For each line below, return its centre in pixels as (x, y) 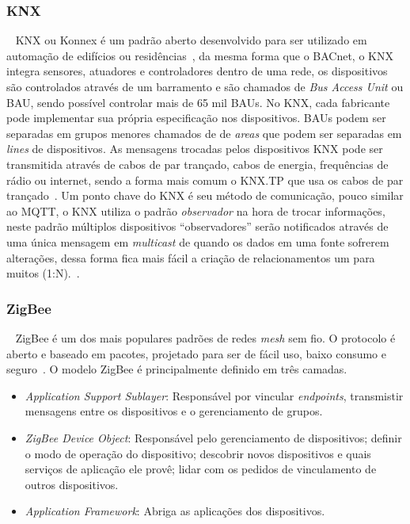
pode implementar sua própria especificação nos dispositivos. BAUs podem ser (196, 118)
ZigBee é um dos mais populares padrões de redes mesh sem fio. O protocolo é (205, 337)
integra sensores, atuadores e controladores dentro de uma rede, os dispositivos (197, 71)
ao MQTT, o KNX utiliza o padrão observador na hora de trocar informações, (196, 210)
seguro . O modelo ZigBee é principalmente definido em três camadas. (177, 369)
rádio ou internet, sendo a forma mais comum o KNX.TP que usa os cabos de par (205, 180)
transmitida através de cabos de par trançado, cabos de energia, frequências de (197, 164)
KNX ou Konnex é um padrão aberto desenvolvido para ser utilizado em (191, 40)
